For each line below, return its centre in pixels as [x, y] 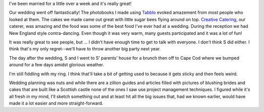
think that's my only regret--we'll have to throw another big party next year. [85, 49]
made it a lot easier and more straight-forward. [56, 103]
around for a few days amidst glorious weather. [57, 65]
